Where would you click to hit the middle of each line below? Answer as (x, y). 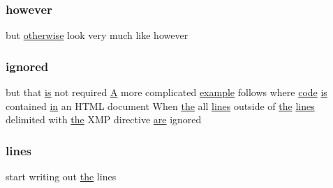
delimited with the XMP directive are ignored (104, 119)
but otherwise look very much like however (97, 35)
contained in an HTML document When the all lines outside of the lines (160, 105)
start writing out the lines (61, 177)
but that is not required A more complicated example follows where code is (166, 92)
